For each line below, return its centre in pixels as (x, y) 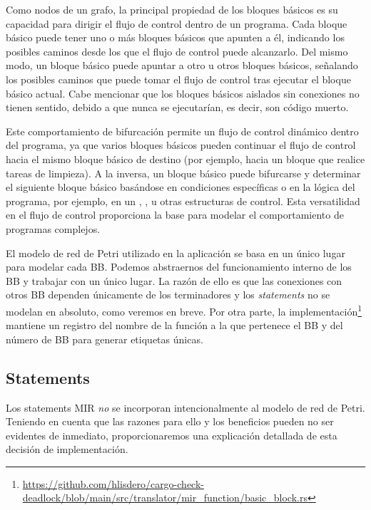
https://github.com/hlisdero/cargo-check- (113, 483)
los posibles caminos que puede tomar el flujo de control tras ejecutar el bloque (178, 79)
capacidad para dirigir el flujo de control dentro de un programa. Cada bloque (177, 23)
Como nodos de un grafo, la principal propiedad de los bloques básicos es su (172, 9)
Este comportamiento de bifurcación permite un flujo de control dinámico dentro (182, 131)
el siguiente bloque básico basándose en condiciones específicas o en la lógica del (181, 187)
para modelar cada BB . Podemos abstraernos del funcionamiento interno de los (179, 267)
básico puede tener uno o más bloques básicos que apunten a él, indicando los (175, 37)
